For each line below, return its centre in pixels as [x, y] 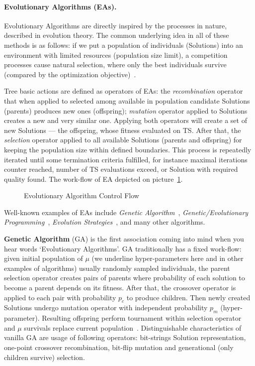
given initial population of [43, 258]
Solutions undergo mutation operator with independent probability [106, 307]
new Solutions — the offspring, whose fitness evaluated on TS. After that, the [123, 130]
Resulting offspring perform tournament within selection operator [142, 318]
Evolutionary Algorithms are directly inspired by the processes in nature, [116, 25]
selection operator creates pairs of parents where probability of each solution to [125, 278]
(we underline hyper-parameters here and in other [168, 258]
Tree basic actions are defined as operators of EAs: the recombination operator [124, 91]
